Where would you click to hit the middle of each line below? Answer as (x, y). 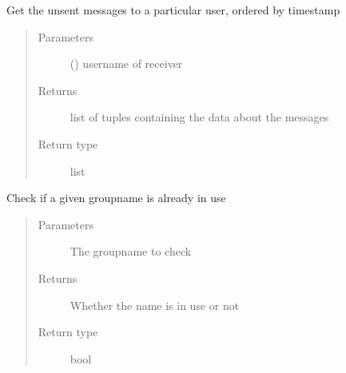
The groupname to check (131, 251)
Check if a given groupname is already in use (116, 198)
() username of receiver (126, 63)
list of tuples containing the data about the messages (199, 117)
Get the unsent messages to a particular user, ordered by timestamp (173, 10)
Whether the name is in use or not (155, 305)
